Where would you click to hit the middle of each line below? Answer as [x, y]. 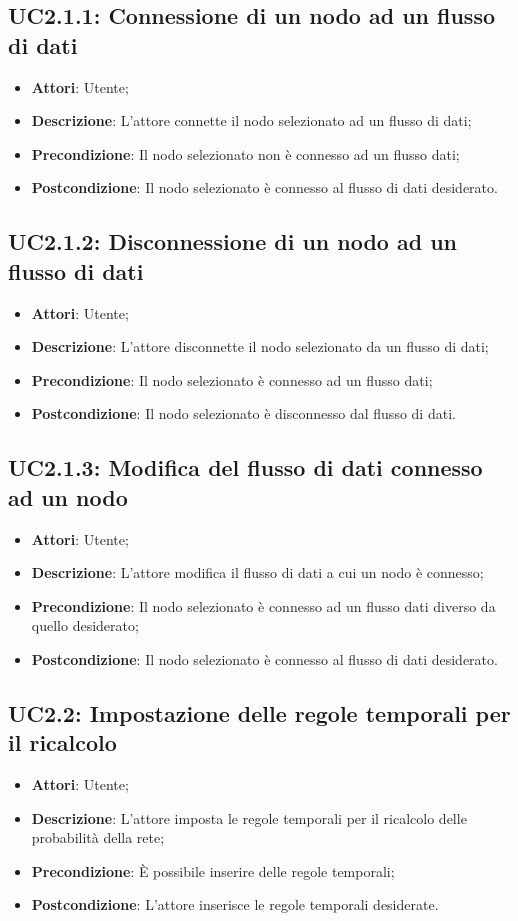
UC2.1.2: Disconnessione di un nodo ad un [233, 241]
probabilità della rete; [98, 837]
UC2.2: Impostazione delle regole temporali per [259, 712]
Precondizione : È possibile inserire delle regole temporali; [213, 870]
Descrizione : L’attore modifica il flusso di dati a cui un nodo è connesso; [257, 572]
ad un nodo [68, 496]
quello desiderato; [85, 625]
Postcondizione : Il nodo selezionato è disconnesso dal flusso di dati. [243, 413]
